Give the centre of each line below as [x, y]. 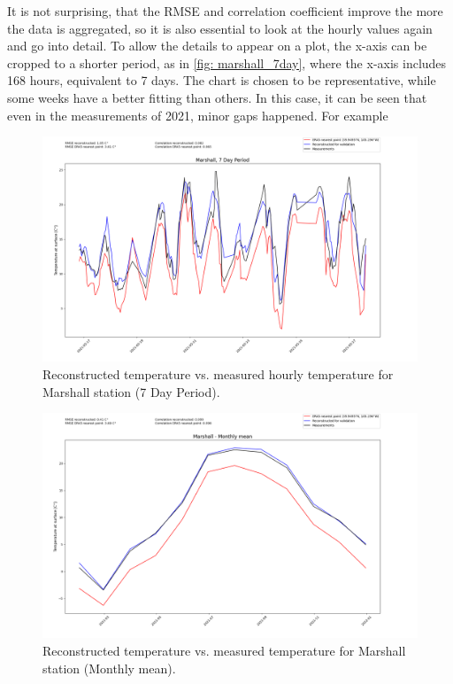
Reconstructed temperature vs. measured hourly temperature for [218, 373]
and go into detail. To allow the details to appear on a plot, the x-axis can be [217, 46]
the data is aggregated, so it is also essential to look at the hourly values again [220, 28]
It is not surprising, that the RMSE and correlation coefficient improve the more [225, 11]
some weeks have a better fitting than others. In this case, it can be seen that [217, 97]
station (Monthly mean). [109, 668]
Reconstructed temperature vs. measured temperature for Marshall [224, 650]
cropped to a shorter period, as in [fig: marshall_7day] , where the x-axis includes [227, 62]
